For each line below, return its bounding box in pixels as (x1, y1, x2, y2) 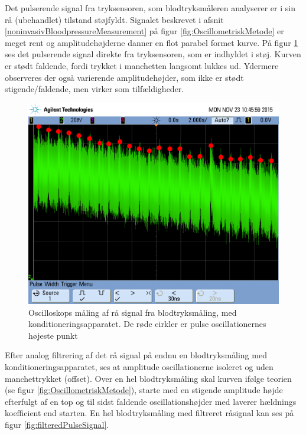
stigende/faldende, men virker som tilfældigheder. (5, 83, 184, 95)
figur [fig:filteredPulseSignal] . (5, 418, 109, 431)
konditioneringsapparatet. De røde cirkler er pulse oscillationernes (28, 318, 266, 330)
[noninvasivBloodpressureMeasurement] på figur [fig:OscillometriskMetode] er (5, 25, 284, 37)
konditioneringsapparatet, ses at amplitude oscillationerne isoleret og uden (5, 361, 274, 373)
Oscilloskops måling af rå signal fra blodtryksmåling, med (28, 306, 237, 318)
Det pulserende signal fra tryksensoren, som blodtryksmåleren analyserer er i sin (5, 2, 295, 14)
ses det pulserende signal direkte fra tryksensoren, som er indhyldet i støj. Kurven (5, 48, 301, 60)
